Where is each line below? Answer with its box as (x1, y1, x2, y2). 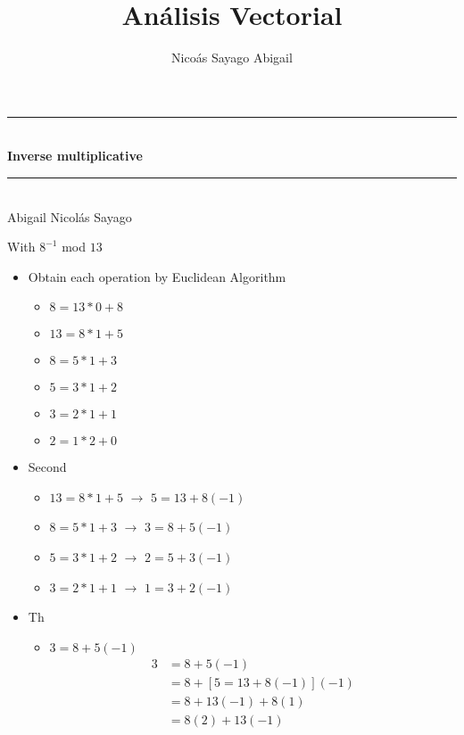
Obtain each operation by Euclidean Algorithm (28, 267, 286, 285)
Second (28, 458, 67, 476)
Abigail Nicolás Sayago (7, 207, 132, 226)
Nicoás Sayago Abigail (171, 48, 293, 67)
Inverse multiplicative (7, 146, 143, 165)
